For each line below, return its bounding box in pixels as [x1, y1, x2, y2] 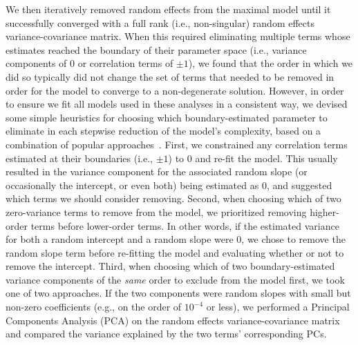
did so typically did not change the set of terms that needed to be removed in [6, 69, 335, 83]
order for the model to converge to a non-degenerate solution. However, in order [6, 83, 344, 97]
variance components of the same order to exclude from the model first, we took [6, 272, 345, 286]
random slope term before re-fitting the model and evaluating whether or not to [6, 245, 344, 259]
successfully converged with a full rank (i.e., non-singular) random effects [6, 15, 314, 30]
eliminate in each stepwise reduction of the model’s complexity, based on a [6, 124, 321, 138]
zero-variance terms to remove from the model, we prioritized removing [6, 204, 307, 219]
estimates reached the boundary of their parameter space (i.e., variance [6, 42, 307, 57]
